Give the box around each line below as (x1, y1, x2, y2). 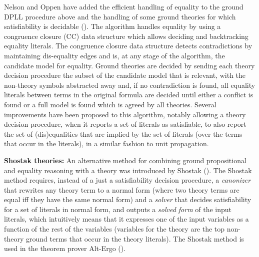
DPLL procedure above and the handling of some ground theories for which (4, 11, 236, 21)
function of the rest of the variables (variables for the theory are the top (4, 224, 225, 234)
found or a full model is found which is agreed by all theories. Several (4, 99, 216, 109)
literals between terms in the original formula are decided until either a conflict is (4, 89, 253, 100)
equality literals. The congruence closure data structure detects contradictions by (4, 40, 252, 51)
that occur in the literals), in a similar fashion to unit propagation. (4, 138, 209, 149)
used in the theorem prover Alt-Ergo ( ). (4, 243, 126, 254)
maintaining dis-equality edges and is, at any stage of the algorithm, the (4, 50, 225, 60)
